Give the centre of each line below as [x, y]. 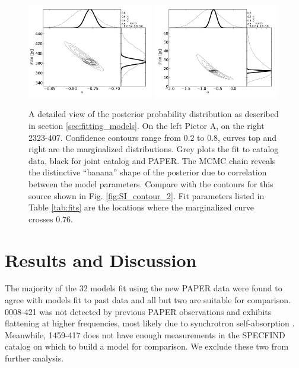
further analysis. [34, 358]
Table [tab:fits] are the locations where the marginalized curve [141, 207]
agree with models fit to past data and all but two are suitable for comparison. [148, 300]
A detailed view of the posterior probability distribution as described [154, 114]
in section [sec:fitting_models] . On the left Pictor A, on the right [147, 125]
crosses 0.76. [51, 218]
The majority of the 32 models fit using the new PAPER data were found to [144, 288]
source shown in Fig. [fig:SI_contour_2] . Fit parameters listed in [147, 195]
